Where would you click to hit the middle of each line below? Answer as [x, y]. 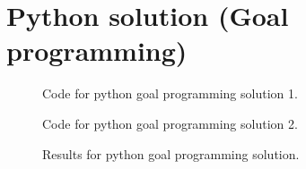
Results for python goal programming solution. [171, 153]
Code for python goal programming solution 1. [170, 93]
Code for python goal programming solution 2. [170, 123]
